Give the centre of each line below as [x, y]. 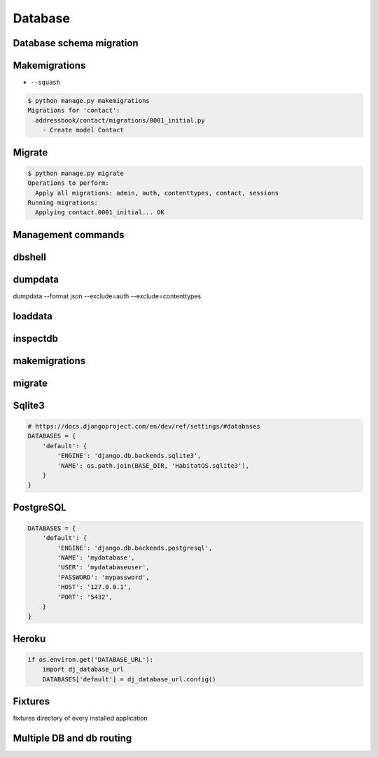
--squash [45, 83]
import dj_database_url [83, 669]
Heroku [29, 638]
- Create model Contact [83, 130]
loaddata [33, 316]
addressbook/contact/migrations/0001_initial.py [120, 120]
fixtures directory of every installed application [80, 718]
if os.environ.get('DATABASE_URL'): [91, 660]
